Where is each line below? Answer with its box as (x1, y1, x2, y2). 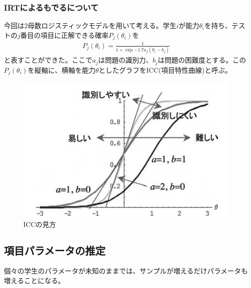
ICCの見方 (23, 219, 56, 229)
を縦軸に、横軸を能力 (28, 64, 96, 75)
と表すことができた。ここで (4, 55, 92, 65)
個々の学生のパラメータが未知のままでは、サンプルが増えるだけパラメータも (4, 266, 248, 276)
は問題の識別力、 (98, 55, 153, 65)
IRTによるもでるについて (4, 1, 99, 13)
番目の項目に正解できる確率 (20, 30, 109, 40)
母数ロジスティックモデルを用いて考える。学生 (28, 20, 177, 31)
